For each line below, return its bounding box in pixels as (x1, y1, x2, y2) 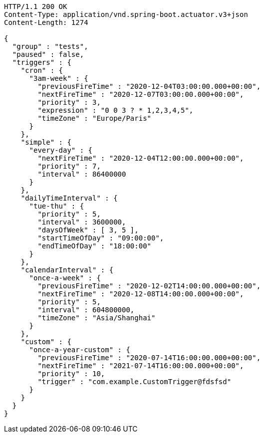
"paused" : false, (12, 50, 84, 58)
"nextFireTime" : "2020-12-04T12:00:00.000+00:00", (37, 154, 244, 162)
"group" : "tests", (12, 42, 88, 50)
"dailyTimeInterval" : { (20, 194, 118, 202)
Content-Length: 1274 (4, 18, 88, 26)
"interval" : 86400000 (37, 170, 126, 178)
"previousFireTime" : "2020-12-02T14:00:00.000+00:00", (37, 282, 261, 290)
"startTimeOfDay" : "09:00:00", (37, 234, 164, 242)
